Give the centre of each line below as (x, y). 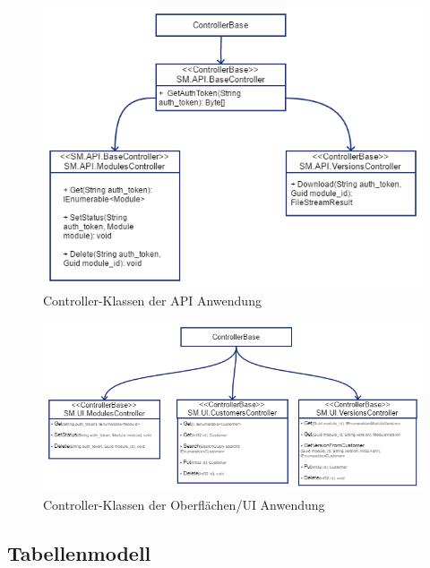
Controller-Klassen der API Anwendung (152, 300)
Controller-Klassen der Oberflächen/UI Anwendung (184, 505)
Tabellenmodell (79, 553)
